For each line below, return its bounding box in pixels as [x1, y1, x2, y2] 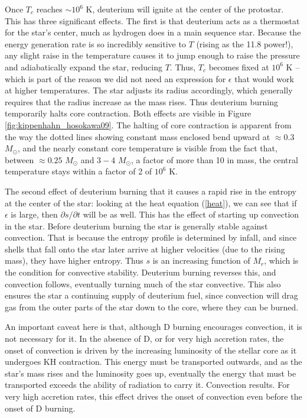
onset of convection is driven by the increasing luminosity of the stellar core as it [5, 344, 297, 356]
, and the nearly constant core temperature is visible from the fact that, [18, 142, 277, 154]
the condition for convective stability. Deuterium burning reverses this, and [5, 266, 276, 278]
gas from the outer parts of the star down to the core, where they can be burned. [5, 300, 299, 313]
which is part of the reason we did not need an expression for [5, 72, 226, 85]
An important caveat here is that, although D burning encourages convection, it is [5, 320, 302, 333]
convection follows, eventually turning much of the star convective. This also [5, 277, 281, 290]
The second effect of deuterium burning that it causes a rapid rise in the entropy [5, 184, 296, 197]
